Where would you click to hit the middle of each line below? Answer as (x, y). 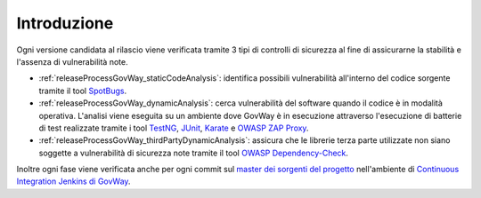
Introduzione (65, 23)
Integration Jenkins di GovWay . (73, 181)
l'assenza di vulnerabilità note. (72, 61)
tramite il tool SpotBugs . (83, 91)
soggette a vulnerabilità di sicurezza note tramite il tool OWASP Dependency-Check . (194, 153)
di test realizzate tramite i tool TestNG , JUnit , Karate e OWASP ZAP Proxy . (174, 128)
